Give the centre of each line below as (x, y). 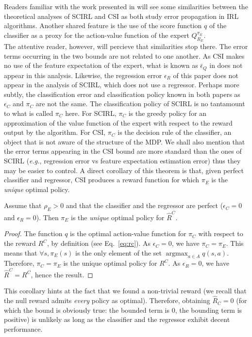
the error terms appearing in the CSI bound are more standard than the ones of (123, 151)
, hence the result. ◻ (62, 274)
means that (21, 252)
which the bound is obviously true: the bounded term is (87, 310)
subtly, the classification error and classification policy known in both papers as (122, 94)
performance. (23, 329)
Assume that (23, 205)
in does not (226, 65)
